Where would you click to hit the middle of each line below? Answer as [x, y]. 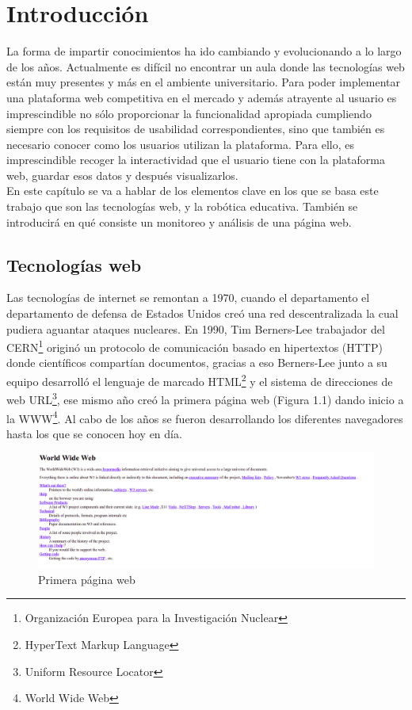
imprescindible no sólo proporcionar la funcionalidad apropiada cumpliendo [189, 113]
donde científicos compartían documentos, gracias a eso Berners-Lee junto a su [197, 363]
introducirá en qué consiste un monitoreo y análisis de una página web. [179, 221]
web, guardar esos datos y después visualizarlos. [122, 175]
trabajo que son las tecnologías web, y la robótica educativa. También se [182, 206]
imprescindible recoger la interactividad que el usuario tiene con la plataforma [196, 160]
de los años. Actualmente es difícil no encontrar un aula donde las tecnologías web [206, 66]
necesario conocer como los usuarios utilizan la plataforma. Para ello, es [181, 144]
